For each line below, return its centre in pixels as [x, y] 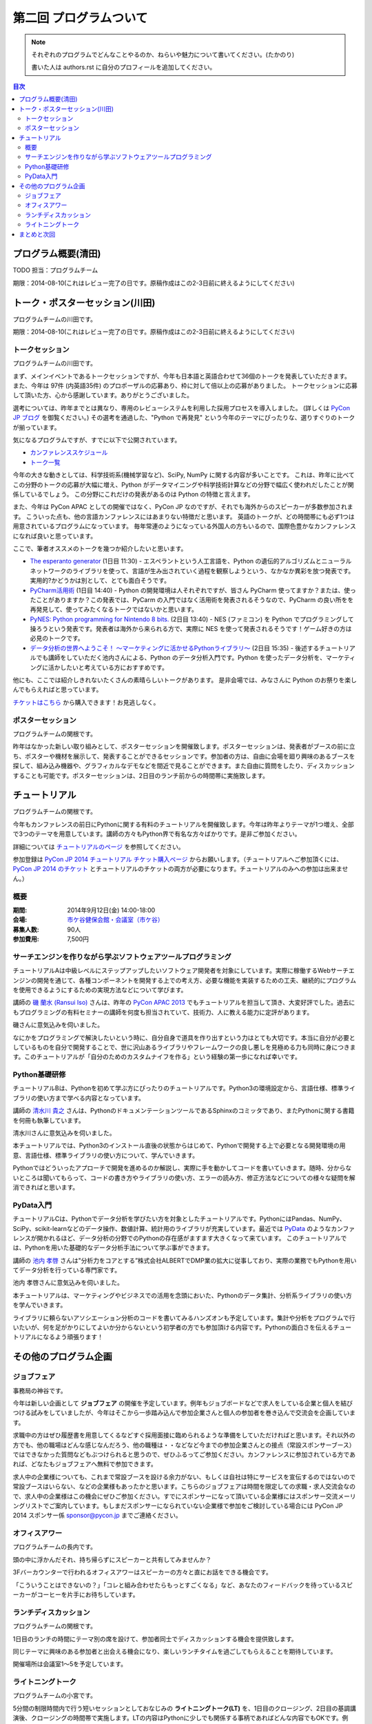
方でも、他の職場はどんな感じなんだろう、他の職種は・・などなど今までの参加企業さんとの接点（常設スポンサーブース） [184, 1445]
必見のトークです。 [57, 639]
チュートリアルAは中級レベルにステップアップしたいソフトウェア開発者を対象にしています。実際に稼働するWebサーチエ [184, 971]
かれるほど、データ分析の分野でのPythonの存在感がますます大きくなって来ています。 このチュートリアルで [195, 1238]
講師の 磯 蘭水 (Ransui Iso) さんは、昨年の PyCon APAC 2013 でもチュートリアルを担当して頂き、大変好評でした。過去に [184, 1003]
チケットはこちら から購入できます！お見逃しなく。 [86, 702]
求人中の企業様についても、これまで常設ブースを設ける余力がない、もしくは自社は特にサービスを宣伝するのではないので [184, 1476]
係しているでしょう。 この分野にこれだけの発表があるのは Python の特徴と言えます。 [133, 494]
